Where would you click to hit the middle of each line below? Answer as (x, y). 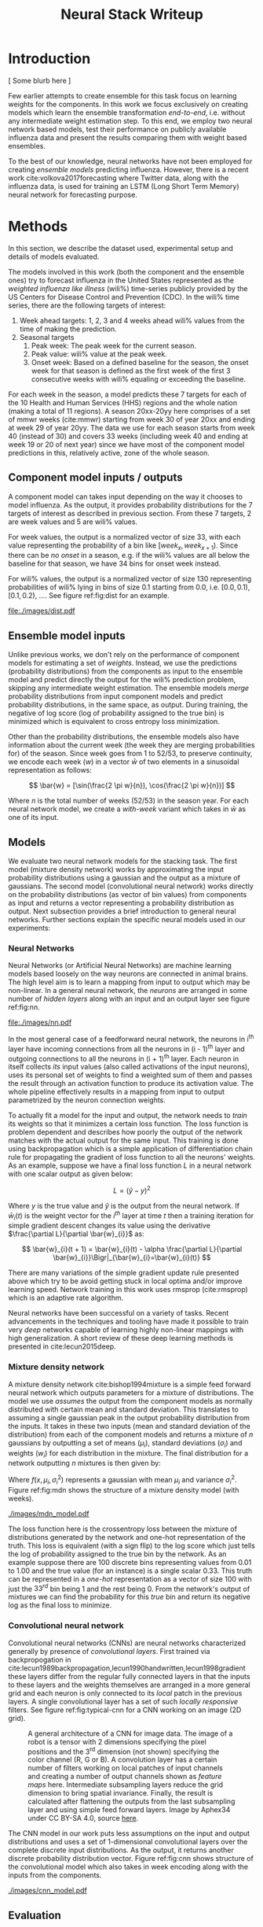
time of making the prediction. (68, 329)
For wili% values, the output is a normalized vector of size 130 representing (130, 579)
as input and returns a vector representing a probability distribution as (121, 903)
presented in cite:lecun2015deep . (62, 1346)
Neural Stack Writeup (132, 15)
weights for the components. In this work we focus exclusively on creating (128, 104)
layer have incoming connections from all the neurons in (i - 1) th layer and (126, 1048)
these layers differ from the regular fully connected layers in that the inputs (129, 1676)
